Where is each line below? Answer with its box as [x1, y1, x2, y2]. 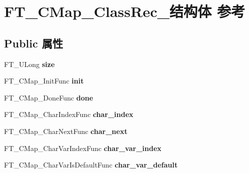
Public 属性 [4, 35, 63, 50]
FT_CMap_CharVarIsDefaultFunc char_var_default [4, 159, 178, 170]
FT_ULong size [4, 58, 55, 69]
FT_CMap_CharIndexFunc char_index [4, 109, 134, 119]
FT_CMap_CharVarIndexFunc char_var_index [4, 142, 162, 153]
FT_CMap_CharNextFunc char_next [4, 125, 128, 136]
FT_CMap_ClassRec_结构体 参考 [4, 1, 245, 21]
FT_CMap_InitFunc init [4, 75, 84, 86]
